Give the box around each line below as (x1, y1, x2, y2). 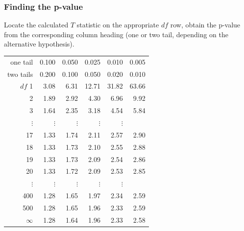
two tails (7, 69, 33, 79)
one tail (10, 56, 33, 67)
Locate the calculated (4, 20, 69, 30)
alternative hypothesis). (4, 39, 74, 49)
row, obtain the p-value (170, 20, 241, 30)
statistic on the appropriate (76, 20, 159, 30)
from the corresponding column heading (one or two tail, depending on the (4, 29, 228, 39)
